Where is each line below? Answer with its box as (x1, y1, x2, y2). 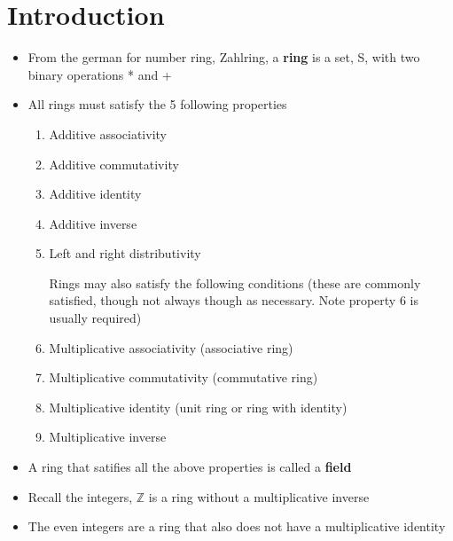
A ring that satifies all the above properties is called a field (27, 458, 352, 476)
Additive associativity (49, 124, 167, 143)
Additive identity (49, 184, 142, 203)
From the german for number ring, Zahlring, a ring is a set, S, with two (27, 48, 420, 67)
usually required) (49, 309, 142, 327)
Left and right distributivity (49, 244, 201, 263)
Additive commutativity (49, 154, 179, 173)
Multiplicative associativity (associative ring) (49, 338, 293, 357)
